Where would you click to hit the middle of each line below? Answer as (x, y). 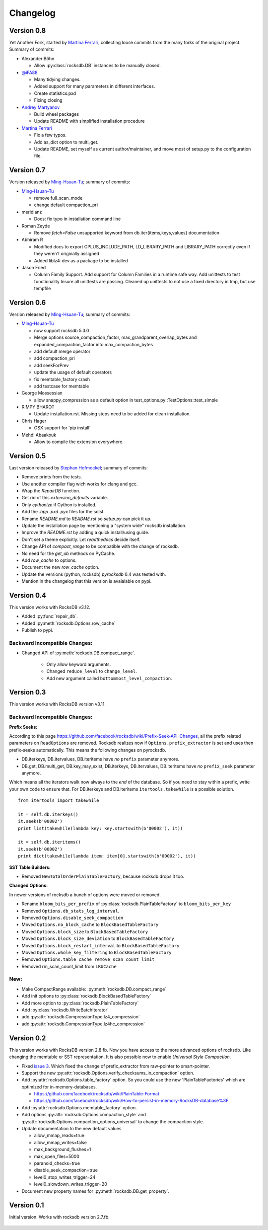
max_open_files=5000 (57, 1156)
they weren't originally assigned (67, 254)
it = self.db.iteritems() (50, 842)
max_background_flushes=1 (63, 1150)
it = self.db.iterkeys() (48, 814)
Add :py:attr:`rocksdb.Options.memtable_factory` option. (79, 1107)
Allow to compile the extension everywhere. (79, 442)
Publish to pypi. (37, 630)
